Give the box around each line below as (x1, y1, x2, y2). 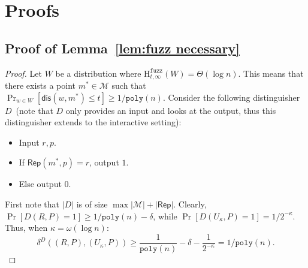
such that (111, 79, 146, 92)
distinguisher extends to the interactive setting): (5, 116, 182, 128)
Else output (19, 177, 62, 190)
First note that (5, 198, 59, 210)
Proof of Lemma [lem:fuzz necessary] (5, 38, 240, 57)
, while (153, 209, 177, 222)
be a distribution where (55, 67, 141, 79)
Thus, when (5, 221, 48, 234)
